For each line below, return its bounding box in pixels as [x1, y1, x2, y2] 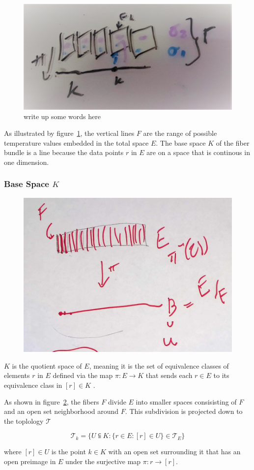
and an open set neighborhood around [4, 406, 119, 416]
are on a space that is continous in [146, 147, 250, 157]
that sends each [145, 370, 193, 380]
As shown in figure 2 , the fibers [4, 396, 99, 407]
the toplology [4, 415, 44, 426]
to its [213, 370, 229, 380]
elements [4, 370, 30, 380]
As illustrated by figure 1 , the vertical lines [4, 128, 135, 138]
